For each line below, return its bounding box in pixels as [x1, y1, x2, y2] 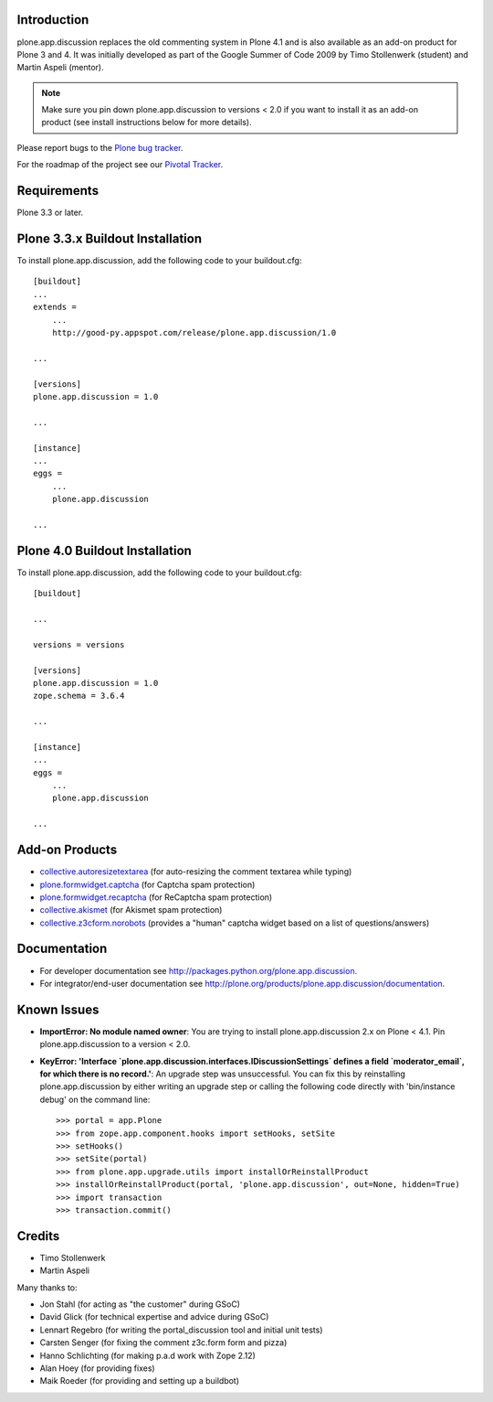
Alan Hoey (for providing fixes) [39, 1363, 155, 1374]
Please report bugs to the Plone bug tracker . [16, 142, 184, 153]
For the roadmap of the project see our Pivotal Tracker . [16, 159, 224, 170]
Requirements [16, 183, 100, 198]
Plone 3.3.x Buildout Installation [16, 230, 203, 246]
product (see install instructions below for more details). [41, 117, 252, 128]
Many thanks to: [16, 1281, 78, 1293]
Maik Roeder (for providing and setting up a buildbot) [39, 1375, 240, 1386]
